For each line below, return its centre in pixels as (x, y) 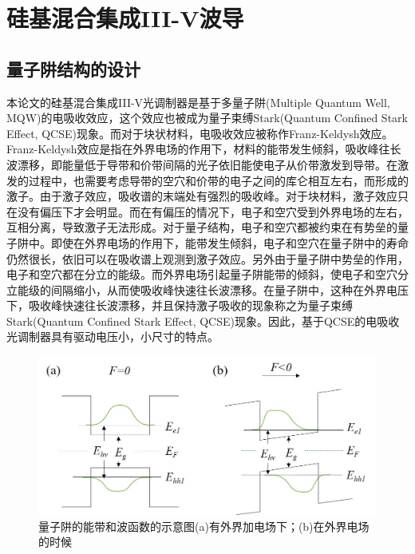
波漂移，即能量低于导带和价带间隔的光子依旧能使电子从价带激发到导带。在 (202, 164)
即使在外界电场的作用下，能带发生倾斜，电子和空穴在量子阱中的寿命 (229, 242)
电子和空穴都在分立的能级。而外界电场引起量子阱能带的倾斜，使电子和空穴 (202, 274)
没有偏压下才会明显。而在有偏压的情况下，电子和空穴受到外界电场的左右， (213, 211)
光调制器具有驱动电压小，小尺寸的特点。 (113, 336)
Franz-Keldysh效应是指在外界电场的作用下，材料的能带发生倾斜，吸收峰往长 (204, 149)
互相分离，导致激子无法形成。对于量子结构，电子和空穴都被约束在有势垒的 (202, 227)
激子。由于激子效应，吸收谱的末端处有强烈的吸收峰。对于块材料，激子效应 (202, 196)
